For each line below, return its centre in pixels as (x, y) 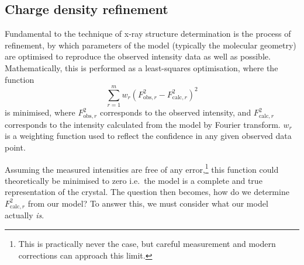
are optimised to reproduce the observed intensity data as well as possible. (138, 56)
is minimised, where (40, 112)
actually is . (25, 215)
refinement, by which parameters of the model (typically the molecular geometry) (151, 45)
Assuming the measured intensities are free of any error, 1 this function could (142, 168)
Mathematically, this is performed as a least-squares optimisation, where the (141, 67)
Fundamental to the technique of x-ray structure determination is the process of (148, 34)
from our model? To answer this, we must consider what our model (148, 203)
